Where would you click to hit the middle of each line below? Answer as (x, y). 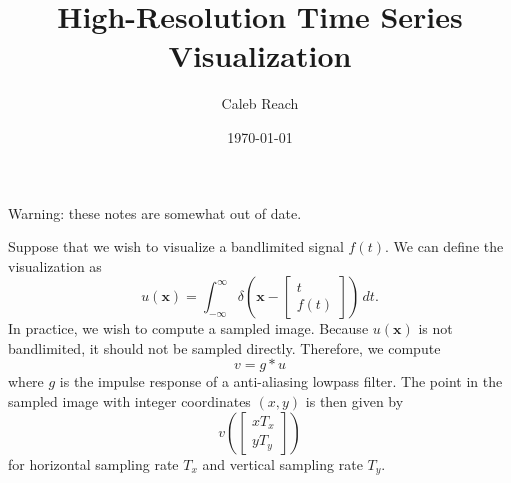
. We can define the (444, 246)
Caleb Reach (260, 103)
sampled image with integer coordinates (129, 401)
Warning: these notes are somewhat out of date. (155, 212)
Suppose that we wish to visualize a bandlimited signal (176, 246)
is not (435, 328)
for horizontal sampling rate (93, 463)
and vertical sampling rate (282, 463)
